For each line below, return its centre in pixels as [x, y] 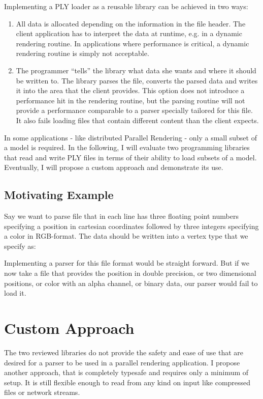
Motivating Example [59, 195]
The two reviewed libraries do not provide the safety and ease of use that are [124, 352]
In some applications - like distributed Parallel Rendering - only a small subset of [130, 137]
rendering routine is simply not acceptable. [83, 53]
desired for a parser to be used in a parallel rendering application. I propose [122, 362]
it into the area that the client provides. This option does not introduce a [130, 90]
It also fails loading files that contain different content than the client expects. [137, 120]
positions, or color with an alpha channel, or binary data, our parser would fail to [131, 283]
